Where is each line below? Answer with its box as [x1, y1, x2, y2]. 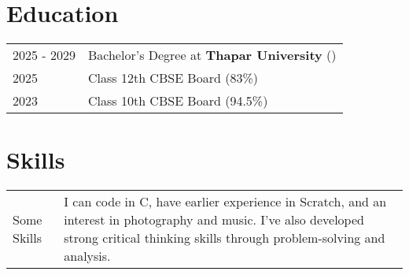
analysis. [64, 247, 111, 266]
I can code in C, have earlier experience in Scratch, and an [64, 192, 387, 211]
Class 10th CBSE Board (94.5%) [87, 91, 268, 110]
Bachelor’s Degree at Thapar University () [87, 46, 337, 65]
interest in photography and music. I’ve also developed [64, 210, 364, 229]
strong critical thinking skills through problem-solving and [64, 229, 385, 247]
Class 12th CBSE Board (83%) [87, 69, 258, 87]
